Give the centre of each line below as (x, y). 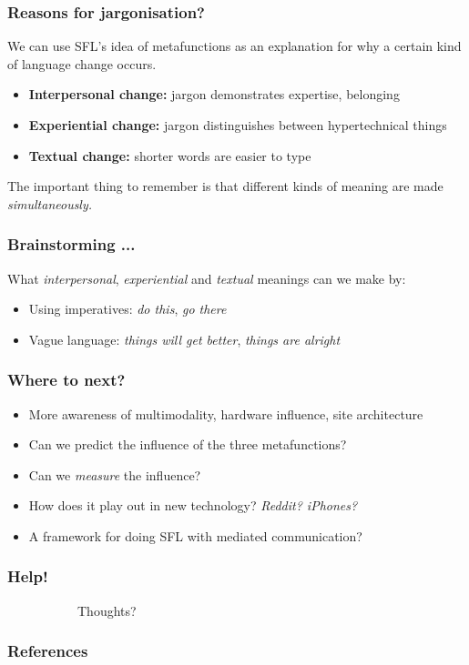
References (48, 651)
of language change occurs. (82, 63)
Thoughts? (107, 610)
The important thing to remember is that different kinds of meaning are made (225, 186)
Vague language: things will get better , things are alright (184, 339)
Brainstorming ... (71, 244)
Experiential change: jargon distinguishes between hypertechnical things (238, 125)
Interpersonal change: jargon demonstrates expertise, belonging (214, 94)
